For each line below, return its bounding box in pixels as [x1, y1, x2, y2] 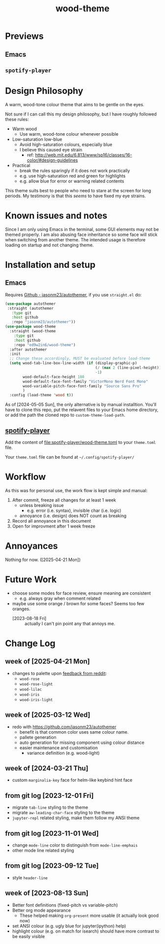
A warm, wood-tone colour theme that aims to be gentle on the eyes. [5, 101, 145, 107]
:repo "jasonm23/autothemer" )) [11, 320, 76, 324]
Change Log [5, 638, 55, 649]
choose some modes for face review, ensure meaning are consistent [12, 590, 151, 596]
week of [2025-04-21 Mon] [5, 657, 90, 666]
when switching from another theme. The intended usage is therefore [5, 236, 146, 242]
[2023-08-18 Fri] [12, 615, 47, 621]
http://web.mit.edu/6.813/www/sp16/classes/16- [35, 152, 133, 158]
